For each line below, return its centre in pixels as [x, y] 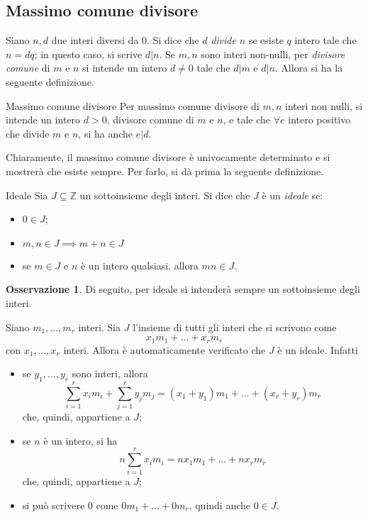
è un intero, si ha [80, 440]
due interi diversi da [95, 40]
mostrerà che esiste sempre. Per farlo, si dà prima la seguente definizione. [165, 171]
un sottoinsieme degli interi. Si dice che [165, 195]
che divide [28, 133]
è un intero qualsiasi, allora [139, 265]
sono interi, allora [110, 373]
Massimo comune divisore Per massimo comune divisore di [133, 105]
